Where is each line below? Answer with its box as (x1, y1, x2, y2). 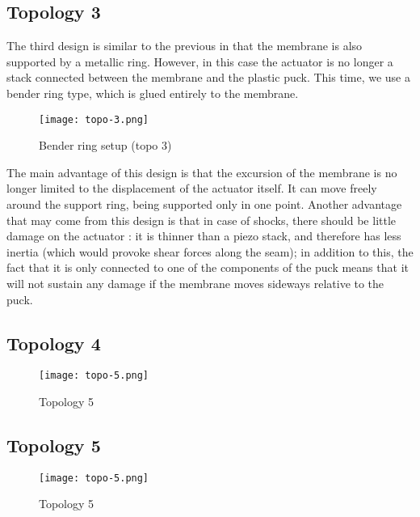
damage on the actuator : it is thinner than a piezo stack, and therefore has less (6, 227, 401, 244)
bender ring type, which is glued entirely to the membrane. (6, 84, 299, 101)
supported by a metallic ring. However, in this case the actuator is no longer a (6, 53, 393, 70)
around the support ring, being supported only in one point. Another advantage (6, 196, 402, 213)
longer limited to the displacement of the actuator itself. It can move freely (6, 180, 377, 197)
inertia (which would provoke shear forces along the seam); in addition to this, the (6, 243, 414, 260)
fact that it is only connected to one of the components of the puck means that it (6, 259, 409, 276)
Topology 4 (6, 330, 101, 355)
